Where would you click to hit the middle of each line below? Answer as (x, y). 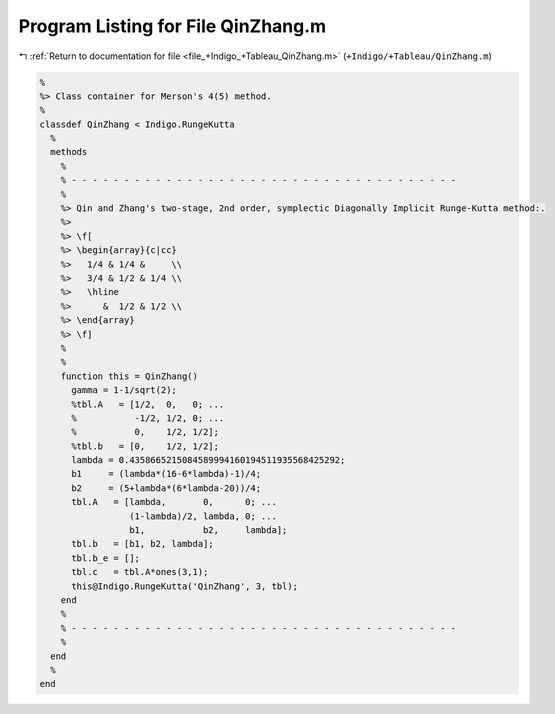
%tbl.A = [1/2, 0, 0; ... (148, 404)
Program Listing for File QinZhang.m (172, 26)
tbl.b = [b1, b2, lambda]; (142, 544)
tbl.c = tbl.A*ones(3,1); (140, 572)
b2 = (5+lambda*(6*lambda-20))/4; (166, 488)
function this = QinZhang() (129, 376)
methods (69, 152)
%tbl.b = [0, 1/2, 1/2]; (145, 446)
